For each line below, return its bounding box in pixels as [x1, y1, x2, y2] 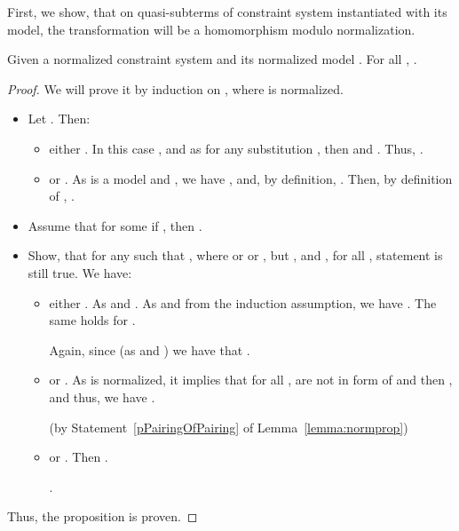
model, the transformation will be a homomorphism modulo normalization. [7, 20, 415, 38]
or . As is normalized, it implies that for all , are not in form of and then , [49, 370, 453, 389]
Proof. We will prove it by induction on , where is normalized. [7, 79, 344, 98]
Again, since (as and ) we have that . [49, 340, 250, 359]
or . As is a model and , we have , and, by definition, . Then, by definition [49, 169, 453, 187]
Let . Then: [28, 109, 91, 128]
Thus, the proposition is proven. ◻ [7, 507, 198, 526]
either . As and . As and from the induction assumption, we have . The [49, 293, 437, 312]
